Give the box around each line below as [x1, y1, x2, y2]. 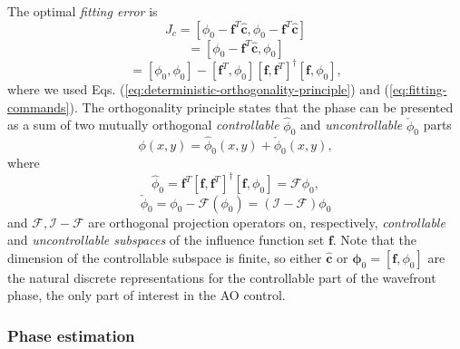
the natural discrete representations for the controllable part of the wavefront [7, 267, 436, 286]
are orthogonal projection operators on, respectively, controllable [88, 212, 445, 231]
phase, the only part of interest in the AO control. [7, 286, 286, 305]
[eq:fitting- [389, 80, 447, 99]
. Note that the [332, 230, 416, 249]
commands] [7, 97, 70, 116]
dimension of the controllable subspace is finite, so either [7, 247, 322, 267]
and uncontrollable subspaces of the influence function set [7, 230, 325, 249]
